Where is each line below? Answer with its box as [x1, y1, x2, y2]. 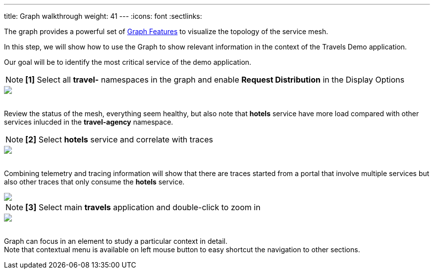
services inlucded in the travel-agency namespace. [4, 118, 173, 126]
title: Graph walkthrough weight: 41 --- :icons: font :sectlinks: [4, 12, 202, 20]
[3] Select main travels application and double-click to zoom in [25, 202, 261, 212]
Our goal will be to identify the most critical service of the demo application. [4, 58, 252, 66]
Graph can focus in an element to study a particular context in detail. [4, 237, 228, 245]
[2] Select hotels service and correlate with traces [25, 135, 213, 144]
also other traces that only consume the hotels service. [4, 178, 185, 186]
